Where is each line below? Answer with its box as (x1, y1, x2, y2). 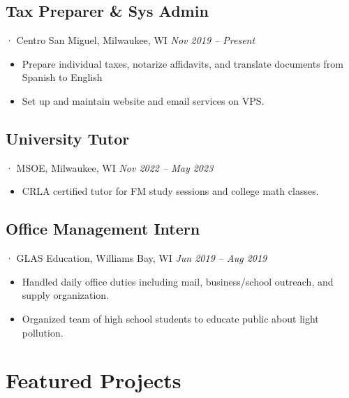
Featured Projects (6, 366, 181, 395)
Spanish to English (22, 70, 103, 84)
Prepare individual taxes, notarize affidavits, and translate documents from (22, 56, 343, 71)
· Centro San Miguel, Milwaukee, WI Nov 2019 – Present (6, 33, 255, 47)
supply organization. (22, 288, 110, 302)
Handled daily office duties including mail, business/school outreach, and (22, 274, 334, 288)
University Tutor (6, 127, 130, 149)
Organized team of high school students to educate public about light (22, 311, 319, 325)
